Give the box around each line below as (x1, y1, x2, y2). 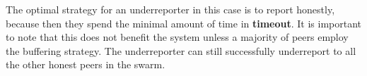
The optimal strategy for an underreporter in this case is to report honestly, (6, 2, 335, 16)
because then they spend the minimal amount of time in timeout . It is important (6, 15, 362, 30)
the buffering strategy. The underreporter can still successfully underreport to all (6, 43, 356, 58)
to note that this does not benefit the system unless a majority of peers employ (6, 30, 349, 44)
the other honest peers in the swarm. (6, 57, 165, 72)
